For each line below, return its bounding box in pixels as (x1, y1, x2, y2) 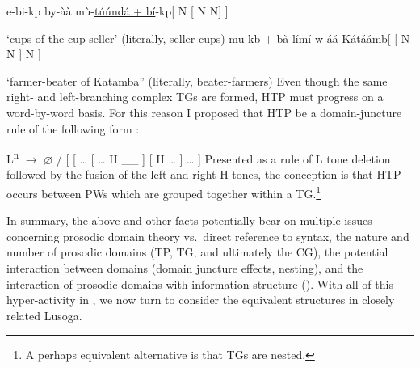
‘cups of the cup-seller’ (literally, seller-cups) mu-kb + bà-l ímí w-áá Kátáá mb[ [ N (6, 29, 410, 46)
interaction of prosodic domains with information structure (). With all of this (6, 275, 393, 292)
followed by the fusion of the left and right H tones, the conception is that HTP (6, 166, 401, 183)
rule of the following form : (6, 120, 140, 137)
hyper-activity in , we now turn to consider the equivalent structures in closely (6, 291, 395, 308)
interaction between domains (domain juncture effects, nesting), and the (6, 260, 363, 277)
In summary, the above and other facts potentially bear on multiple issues (6, 212, 372, 229)
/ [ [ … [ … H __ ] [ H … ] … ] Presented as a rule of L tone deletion (56, 150, 391, 167)
